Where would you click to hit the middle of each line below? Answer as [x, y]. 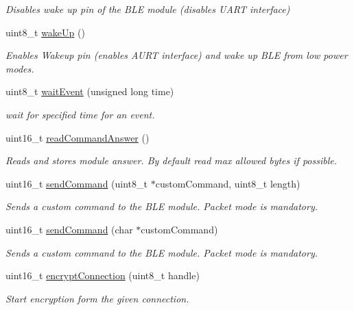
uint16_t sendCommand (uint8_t [77, 183]
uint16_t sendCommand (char [69, 229]
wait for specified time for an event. [80, 114]
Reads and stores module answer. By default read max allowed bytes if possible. [172, 160]
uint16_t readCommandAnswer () [78, 137]
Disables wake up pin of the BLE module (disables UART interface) [148, 9]
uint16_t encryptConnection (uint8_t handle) [103, 275]
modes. [20, 68]
